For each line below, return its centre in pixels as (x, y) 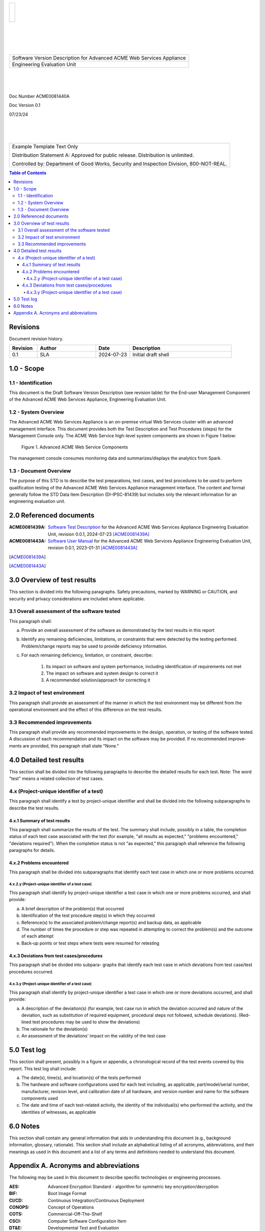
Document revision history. (36, 339)
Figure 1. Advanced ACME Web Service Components (75, 447)
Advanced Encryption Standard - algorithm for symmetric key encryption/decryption (133, 1186)
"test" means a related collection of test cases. (56, 778)
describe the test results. (34, 808)
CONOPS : (19, 1207)
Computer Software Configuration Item (87, 1221)
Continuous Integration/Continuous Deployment (96, 1200)
